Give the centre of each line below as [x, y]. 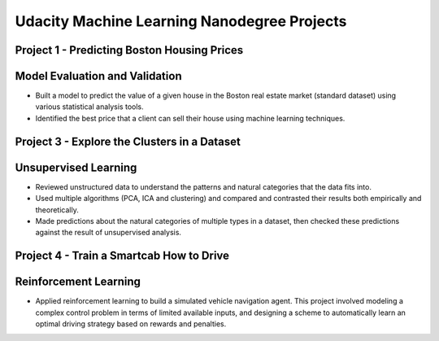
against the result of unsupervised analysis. [109, 233]
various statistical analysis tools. [89, 107]
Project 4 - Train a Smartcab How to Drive [122, 256]
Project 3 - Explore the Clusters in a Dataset [128, 141]
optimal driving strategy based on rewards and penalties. [131, 324]
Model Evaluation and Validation [98, 76]
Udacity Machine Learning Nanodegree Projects [181, 21]
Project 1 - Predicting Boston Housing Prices [129, 50]
